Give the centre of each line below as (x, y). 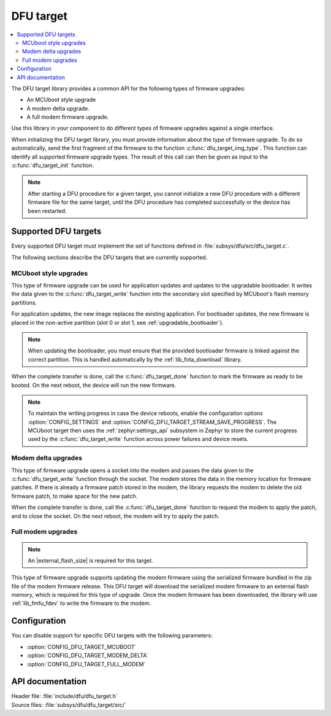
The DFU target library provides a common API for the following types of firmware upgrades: (128, 88)
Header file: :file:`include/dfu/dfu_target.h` (64, 696)
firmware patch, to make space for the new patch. (74, 496)
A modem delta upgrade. (58, 108)
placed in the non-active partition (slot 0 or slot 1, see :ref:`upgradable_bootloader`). (117, 322)
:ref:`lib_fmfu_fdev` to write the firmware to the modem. (81, 603)
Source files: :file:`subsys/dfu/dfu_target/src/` (69, 705)
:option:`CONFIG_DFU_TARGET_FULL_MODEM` (86, 664)
